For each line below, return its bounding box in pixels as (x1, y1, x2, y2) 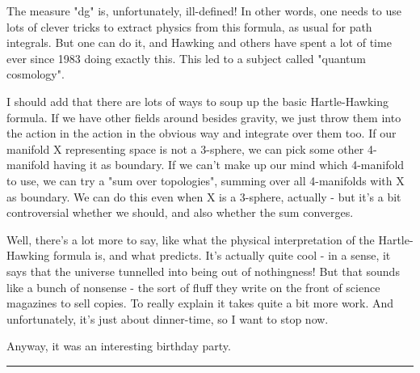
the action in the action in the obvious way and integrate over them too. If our (6, 125, 397, 142)
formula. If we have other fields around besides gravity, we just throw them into (6, 108, 401, 125)
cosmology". (6, 66, 65, 83)
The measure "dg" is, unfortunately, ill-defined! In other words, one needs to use (6, 2, 401, 19)
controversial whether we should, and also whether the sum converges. (6, 204, 354, 221)
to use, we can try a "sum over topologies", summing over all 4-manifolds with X (6, 172, 405, 189)
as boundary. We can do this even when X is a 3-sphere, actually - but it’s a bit (6, 188, 401, 205)
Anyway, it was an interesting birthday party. (6, 337, 231, 354)
